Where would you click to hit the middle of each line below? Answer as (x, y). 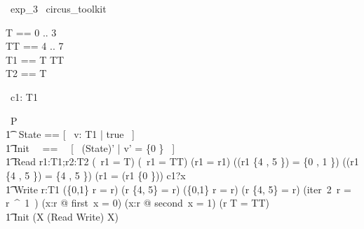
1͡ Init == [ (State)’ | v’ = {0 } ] (90, 147)
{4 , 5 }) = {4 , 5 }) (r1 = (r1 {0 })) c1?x (96, 175)
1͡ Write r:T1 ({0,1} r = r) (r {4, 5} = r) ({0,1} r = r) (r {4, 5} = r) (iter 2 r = (178, 189)
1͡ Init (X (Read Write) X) (62, 216)
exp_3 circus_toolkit (58, 8)
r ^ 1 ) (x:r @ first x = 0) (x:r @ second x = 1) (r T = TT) (138, 203)
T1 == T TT (35, 59)
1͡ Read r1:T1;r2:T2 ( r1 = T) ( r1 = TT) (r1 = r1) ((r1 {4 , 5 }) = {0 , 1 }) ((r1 (182, 161)
